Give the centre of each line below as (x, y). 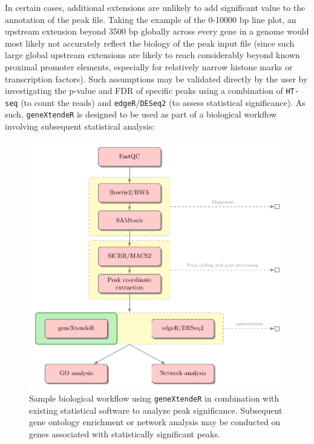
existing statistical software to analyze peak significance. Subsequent (156, 410)
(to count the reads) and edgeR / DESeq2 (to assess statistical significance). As (163, 102)
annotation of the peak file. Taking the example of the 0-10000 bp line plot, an (151, 19)
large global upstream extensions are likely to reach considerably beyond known (152, 55)
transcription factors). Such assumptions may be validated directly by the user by (156, 78)
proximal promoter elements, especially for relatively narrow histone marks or (149, 66)
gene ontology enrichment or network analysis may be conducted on (155, 422)
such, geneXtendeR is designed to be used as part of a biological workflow (141, 114)
